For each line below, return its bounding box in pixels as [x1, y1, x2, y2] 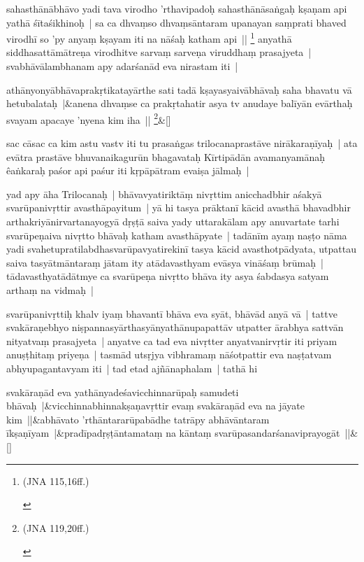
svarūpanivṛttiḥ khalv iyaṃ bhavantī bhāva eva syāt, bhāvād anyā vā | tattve [6, 306, 337, 321]
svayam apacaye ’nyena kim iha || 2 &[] [6, 110, 171, 127]
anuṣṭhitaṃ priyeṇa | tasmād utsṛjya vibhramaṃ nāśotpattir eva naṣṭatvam [6, 347, 332, 362]
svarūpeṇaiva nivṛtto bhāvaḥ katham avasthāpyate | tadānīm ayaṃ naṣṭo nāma [6, 227, 347, 242]
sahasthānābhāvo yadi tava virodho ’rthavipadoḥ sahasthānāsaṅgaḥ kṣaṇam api [6, 1, 347, 15]
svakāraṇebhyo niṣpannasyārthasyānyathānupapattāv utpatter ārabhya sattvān [6, 320, 344, 335]
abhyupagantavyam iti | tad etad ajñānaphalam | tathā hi [6, 360, 258, 375]
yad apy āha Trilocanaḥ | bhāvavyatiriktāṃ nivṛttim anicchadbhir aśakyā [6, 186, 322, 201]
